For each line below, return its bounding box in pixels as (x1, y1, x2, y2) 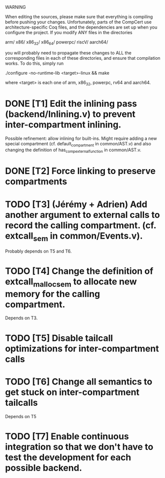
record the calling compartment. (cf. (5, 219, 157, 231)
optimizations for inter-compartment (5, 343, 159, 354)
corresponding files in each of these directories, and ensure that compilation (5, 55, 161, 61)
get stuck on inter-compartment (5, 387, 139, 397)
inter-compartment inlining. (5, 119, 122, 130)
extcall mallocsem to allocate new (5, 276, 137, 289)
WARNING (5, 4, 26, 10)
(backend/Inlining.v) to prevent (5, 108, 135, 120)
